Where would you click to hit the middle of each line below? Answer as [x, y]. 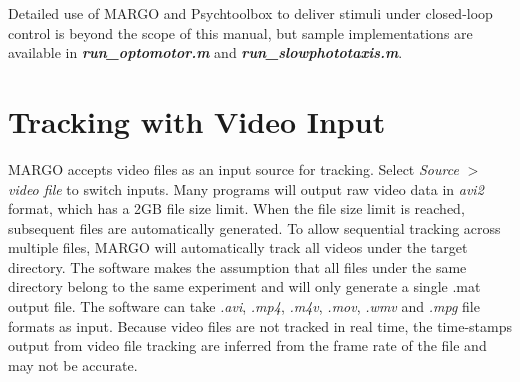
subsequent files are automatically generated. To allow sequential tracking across [254, 227]
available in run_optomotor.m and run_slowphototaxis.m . [205, 52]
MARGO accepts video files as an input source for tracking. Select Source [233, 168]
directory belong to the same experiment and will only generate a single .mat [244, 286]
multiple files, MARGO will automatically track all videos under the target [238, 247]
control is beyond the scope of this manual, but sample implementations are [240, 32]
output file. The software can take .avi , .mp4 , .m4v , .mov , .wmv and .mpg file [244, 306]
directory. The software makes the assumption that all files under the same [237, 266]
